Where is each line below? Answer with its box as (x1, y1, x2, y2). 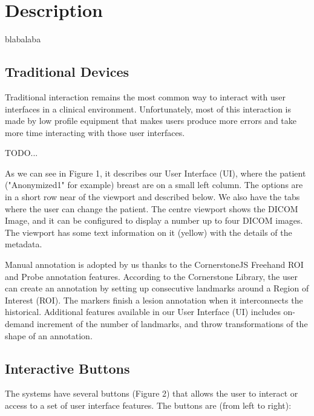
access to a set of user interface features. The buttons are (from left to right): (5, 399, 292, 411)
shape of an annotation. (5, 329, 93, 342)
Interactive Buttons (5, 359, 130, 377)
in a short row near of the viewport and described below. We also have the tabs (5, 190, 300, 203)
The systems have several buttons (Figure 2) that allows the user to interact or (5, 387, 298, 400)
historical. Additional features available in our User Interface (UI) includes (5, 305, 281, 318)
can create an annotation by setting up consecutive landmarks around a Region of (5, 282, 309, 294)
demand (5, 317, 34, 330)
